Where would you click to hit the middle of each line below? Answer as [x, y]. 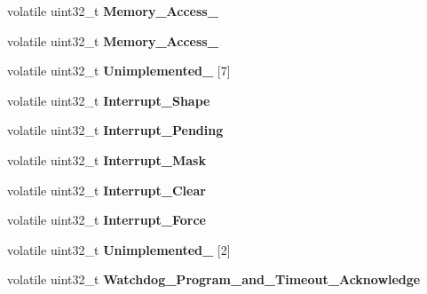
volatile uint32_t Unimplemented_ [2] [119, 249]
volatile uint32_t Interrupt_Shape [109, 100]
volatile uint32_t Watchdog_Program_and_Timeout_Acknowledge [214, 279]
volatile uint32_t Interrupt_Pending [115, 130]
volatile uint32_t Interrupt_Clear [107, 190]
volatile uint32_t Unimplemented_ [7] [119, 71]
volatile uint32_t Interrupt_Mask [107, 159]
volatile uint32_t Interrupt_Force [107, 220]
